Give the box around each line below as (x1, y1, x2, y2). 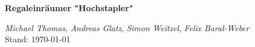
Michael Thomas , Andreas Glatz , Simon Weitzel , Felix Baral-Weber (5, 21, 250, 33)
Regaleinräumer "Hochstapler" (5, 2, 133, 14)
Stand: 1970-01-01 (5, 33, 70, 45)
